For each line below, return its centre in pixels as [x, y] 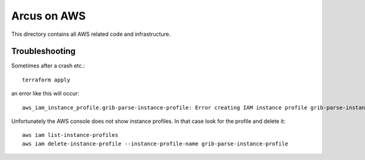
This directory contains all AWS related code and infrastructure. [91, 34]
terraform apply [46, 80]
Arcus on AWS [49, 16]
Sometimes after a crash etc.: [48, 66]
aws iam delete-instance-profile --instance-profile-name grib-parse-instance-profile [155, 144]
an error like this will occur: [45, 94]
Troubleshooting [43, 51]
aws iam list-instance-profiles [70, 135]
